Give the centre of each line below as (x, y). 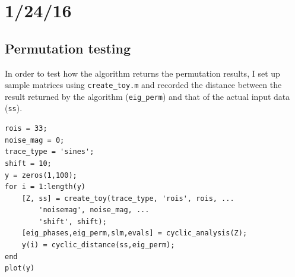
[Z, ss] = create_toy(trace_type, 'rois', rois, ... (128, 198)
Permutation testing (68, 48)
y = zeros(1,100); (41, 175)
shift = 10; (28, 163)
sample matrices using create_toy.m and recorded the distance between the (143, 85)
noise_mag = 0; (35, 140)
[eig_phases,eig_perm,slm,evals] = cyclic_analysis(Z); (134, 233)
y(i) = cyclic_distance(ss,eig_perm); (98, 245)
